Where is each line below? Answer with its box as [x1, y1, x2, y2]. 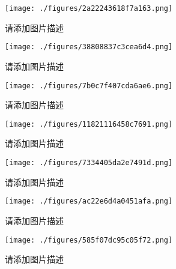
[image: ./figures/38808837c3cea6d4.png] [5, 43, 173, 52]
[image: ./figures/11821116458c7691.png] [5, 119, 173, 128]
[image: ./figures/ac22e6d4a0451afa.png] [5, 197, 173, 206]
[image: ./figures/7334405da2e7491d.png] [5, 159, 173, 167]
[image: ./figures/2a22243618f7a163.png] [5, 4, 173, 13]
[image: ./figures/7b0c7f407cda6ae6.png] [5, 81, 173, 90]
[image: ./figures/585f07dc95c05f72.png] [5, 235, 173, 244]
